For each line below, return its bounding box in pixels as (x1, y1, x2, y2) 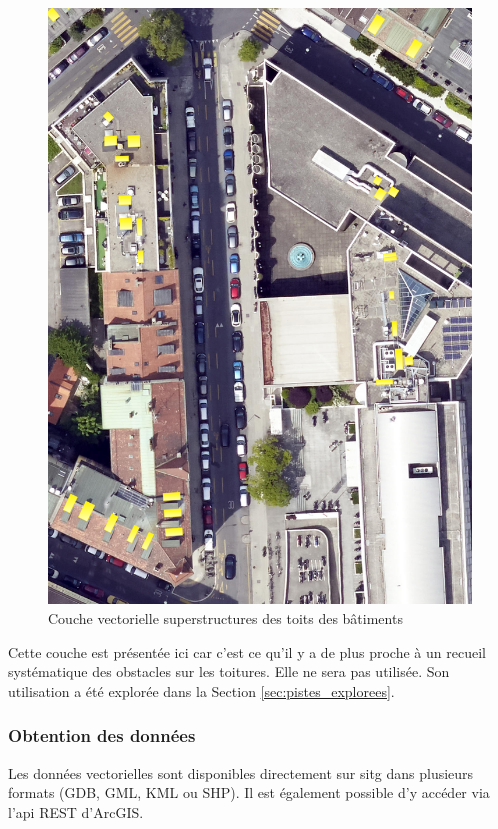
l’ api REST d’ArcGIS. (8, 801, 144, 822)
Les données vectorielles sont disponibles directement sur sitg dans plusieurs (8, 762, 474, 783)
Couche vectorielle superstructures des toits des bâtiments (48, 607, 403, 628)
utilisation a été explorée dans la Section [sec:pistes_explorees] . (8, 680, 395, 701)
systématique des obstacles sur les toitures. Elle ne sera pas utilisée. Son (8, 661, 450, 682)
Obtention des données (8, 723, 196, 748)
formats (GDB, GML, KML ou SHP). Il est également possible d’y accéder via (8, 782, 490, 803)
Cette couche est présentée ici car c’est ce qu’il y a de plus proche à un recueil (8, 641, 486, 662)
